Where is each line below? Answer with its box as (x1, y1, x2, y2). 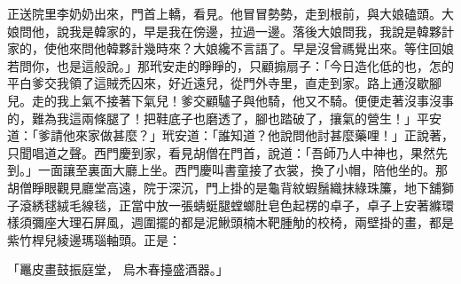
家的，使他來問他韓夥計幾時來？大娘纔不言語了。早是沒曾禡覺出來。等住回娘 (7, 39, 454, 58)
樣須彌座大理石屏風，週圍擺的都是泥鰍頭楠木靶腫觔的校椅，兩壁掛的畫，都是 (7, 213, 454, 232)
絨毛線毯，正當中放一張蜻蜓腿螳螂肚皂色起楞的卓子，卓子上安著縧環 (56, 195, 454, 214)
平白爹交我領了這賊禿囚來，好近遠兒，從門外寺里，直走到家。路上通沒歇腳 (7, 74, 441, 92)
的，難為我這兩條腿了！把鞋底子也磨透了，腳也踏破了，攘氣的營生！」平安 (7, 108, 441, 127)
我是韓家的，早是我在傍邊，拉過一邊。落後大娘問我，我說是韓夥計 (68, 21, 454, 40)
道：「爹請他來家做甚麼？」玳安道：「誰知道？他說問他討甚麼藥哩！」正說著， (7, 126, 454, 145)
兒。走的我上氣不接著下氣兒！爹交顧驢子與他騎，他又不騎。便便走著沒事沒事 (7, 91, 454, 109)
